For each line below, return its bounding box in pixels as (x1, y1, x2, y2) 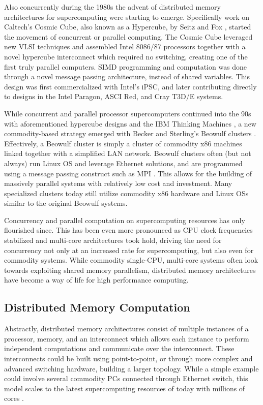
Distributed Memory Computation (4, 299, 190, 315)
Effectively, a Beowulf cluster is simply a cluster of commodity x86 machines (4, 138, 242, 148)
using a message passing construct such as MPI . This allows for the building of (4, 168, 252, 178)
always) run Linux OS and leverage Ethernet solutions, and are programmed (4, 158, 243, 168)
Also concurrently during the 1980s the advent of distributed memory (4, 2, 221, 12)
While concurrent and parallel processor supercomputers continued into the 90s (4, 108, 251, 118)
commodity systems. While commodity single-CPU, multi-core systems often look (4, 255, 258, 265)
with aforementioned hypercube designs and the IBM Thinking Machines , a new (4, 118, 256, 129)
